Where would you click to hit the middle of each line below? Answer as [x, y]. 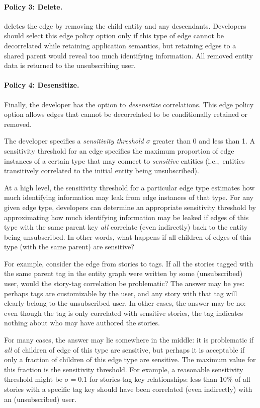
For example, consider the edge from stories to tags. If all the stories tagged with [129, 263]
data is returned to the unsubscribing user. [70, 65]
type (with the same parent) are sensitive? [69, 247]
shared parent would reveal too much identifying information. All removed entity [128, 55]
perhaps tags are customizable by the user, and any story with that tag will [121, 293]
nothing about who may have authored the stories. [82, 323]
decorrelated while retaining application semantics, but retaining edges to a [120, 45]
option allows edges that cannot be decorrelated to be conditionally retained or [126, 114]
